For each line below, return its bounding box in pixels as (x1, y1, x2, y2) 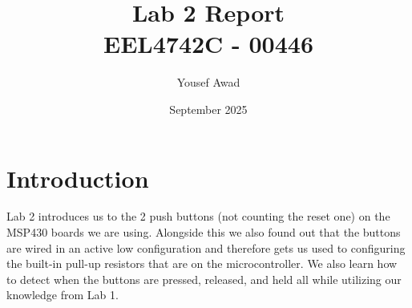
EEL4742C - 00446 (103, 27, 314, 60)
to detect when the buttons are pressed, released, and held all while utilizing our (6, 270, 402, 287)
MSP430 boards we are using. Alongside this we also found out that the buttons (6, 224, 401, 241)
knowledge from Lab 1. (6, 286, 119, 303)
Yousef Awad (176, 74, 240, 91)
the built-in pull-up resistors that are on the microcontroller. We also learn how (6, 255, 398, 272)
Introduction (6, 161, 149, 194)
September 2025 (169, 100, 248, 117)
